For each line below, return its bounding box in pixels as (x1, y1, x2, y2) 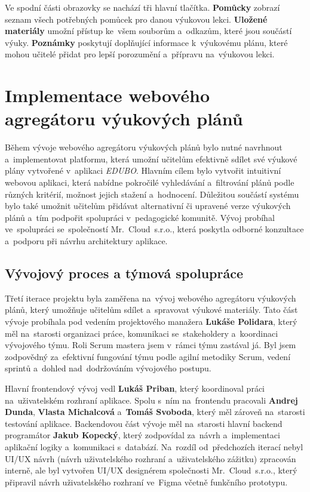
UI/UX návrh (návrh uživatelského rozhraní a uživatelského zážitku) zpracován (5, 452, 296, 465)
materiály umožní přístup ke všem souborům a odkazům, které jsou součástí (5, 24, 292, 37)
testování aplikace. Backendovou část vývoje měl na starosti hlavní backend (5, 417, 283, 429)
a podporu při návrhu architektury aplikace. (5, 235, 168, 247)
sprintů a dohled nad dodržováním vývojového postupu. (5, 362, 211, 374)
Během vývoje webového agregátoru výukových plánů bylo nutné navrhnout (5, 141, 283, 153)
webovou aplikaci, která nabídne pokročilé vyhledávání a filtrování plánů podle (5, 176, 294, 189)
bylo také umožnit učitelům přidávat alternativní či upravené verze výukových (5, 199, 291, 212)
